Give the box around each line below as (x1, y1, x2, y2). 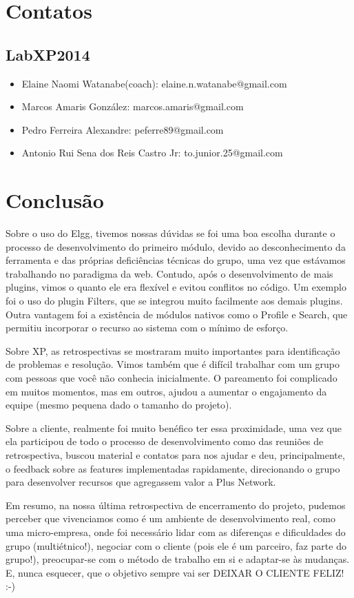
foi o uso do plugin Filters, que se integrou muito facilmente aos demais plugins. (6, 293, 343, 308)
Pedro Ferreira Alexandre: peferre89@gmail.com (21, 122, 224, 136)
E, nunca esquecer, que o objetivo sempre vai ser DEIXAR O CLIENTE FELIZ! (6, 565, 344, 579)
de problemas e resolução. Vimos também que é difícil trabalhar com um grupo (6, 357, 340, 371)
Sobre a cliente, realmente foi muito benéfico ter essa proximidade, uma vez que (6, 420, 342, 435)
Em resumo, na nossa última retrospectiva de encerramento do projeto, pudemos (6, 497, 346, 512)
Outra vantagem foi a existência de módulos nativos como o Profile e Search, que (6, 307, 348, 321)
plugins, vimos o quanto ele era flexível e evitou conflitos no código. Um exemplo (6, 280, 346, 294)
